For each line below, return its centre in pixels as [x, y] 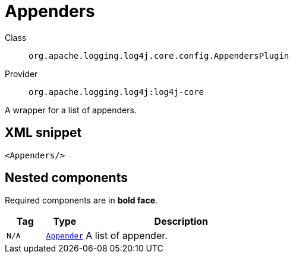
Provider [21, 74]
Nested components [66, 178]
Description [181, 222]
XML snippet [43, 133]
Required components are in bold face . [81, 200]
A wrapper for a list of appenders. [71, 110]
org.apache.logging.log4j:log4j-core [116, 92]
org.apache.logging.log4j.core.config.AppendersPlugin [159, 55]
